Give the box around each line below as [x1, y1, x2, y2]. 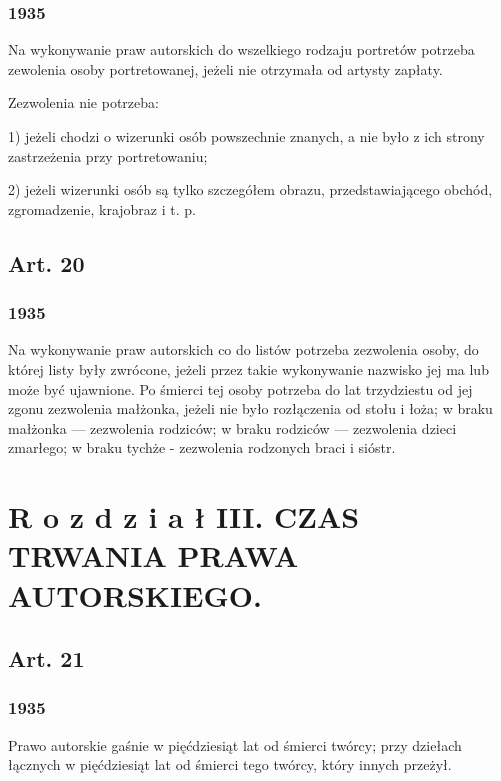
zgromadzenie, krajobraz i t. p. [8, 198, 196, 219]
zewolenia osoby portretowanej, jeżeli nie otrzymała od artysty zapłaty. [8, 58, 443, 79]
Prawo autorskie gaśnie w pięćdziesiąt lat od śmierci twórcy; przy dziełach [8, 734, 462, 755]
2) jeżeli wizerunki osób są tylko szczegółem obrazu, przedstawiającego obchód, [8, 179, 493, 200]
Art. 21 [8, 643, 85, 674]
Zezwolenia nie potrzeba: [8, 92, 159, 113]
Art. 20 [8, 247, 85, 278]
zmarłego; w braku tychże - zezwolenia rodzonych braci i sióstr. [8, 437, 396, 458]
